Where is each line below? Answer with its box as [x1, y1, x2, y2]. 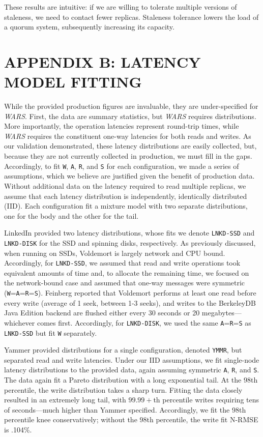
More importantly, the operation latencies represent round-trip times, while [4, 121, 239, 131]
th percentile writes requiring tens [153, 394, 259, 405]
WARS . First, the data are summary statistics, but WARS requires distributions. [4, 110, 256, 121]
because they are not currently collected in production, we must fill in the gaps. [4, 151, 252, 161]
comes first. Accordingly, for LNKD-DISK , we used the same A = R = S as [37, 317, 251, 328]
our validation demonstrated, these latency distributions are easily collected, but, [4, 140, 257, 151]
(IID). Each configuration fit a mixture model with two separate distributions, [4, 200, 248, 211]
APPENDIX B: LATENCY [4, 51, 201, 72]
